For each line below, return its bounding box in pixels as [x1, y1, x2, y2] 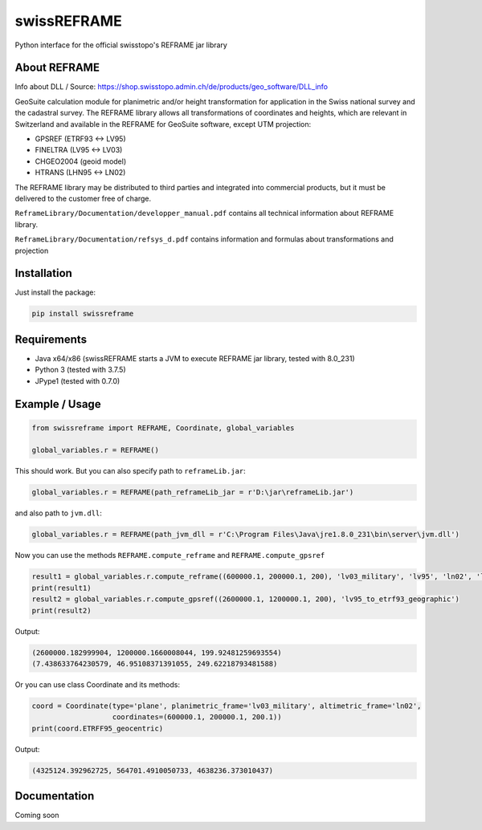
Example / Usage [14, 397, 101, 411]
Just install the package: [14, 287, 96, 297]
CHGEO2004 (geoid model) [35, 157, 127, 166]
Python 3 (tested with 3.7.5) [35, 365, 126, 375]
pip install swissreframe [31, 309, 134, 319]
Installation [14, 266, 72, 280]
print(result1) [31, 583, 92, 592]
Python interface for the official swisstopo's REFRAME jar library [14, 40, 228, 50]
